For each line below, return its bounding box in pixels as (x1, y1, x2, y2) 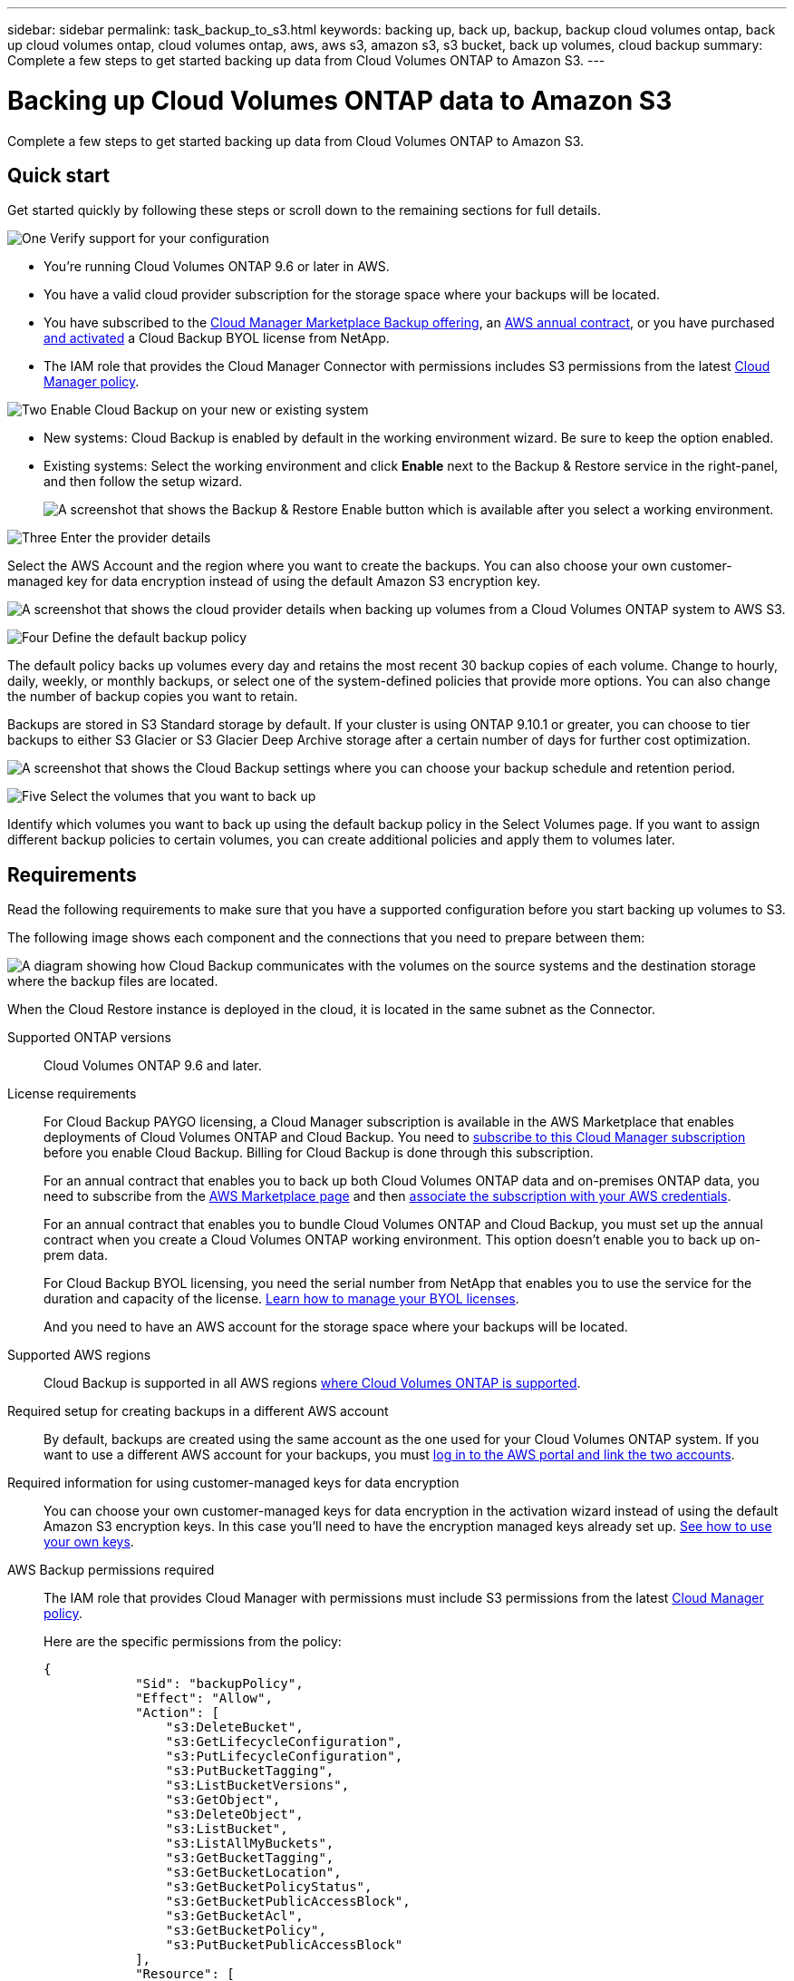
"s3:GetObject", (165, 1792, 281, 1808)
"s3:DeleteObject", (165, 1807, 304, 1822)
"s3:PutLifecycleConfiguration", (165, 1749, 403, 1764)
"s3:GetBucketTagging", (165, 1850, 334, 1866)
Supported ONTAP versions (7, 1030, 171, 1046)
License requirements (7, 1086, 137, 1102)
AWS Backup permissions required (7, 1562, 215, 1578)
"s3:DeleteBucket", (165, 1720, 304, 1735)
